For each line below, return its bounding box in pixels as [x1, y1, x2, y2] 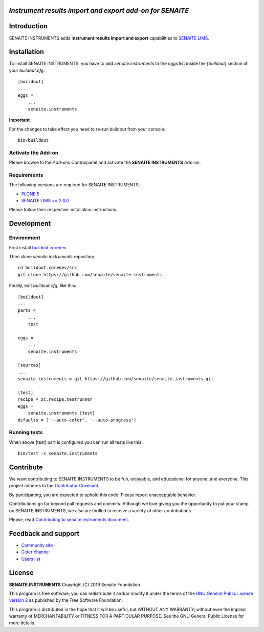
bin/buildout [18, 137, 49, 143]
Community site [21, 542, 53, 548]
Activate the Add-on [9, 149, 59, 156]
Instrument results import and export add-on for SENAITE [9, 6, 189, 15]
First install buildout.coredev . [9, 244, 67, 250]
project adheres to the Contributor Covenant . [9, 483, 100, 489]
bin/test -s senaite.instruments [18, 451, 98, 457]
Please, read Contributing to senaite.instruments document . [9, 516, 130, 523]
